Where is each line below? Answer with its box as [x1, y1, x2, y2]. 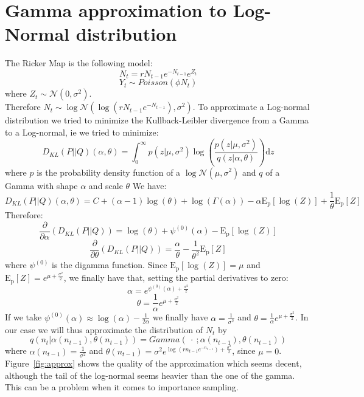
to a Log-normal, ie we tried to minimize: [5, 126, 159, 139]
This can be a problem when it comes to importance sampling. [5, 381, 239, 393]
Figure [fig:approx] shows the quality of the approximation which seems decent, [5, 357, 302, 369]
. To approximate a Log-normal [192, 100, 310, 113]
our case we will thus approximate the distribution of [5, 323, 203, 336]
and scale [88, 179, 123, 192]
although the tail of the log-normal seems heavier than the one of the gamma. [5, 368, 295, 381]
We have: [132, 179, 167, 192]
